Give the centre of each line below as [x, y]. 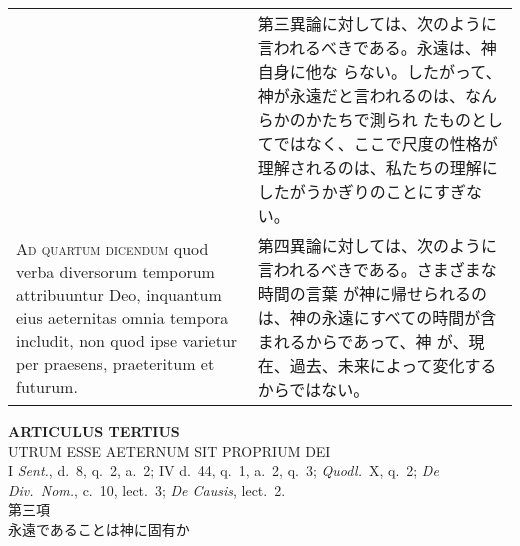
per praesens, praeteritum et [115, 363]
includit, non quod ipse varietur [127, 340]
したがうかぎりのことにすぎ [361, 191]
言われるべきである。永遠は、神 [377, 47]
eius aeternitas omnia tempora [122, 317]
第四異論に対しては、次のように [377, 245]
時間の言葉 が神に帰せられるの [372, 293]
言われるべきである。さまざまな [377, 269]
